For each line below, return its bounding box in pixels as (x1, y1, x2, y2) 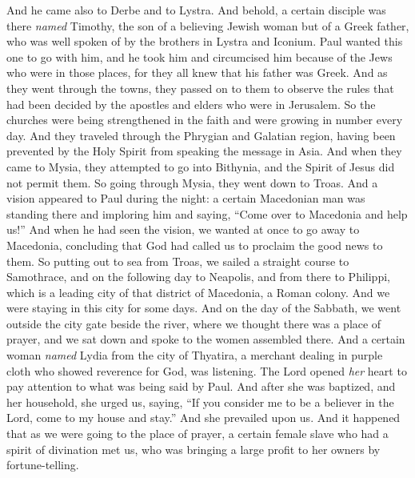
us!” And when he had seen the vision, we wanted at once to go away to (6, 221, 360, 238)
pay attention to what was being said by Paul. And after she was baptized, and (6, 378, 396, 395)
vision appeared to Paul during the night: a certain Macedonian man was (6, 190, 365, 207)
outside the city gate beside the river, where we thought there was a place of (6, 315, 381, 331)
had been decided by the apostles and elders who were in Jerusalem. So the (6, 95, 376, 112)
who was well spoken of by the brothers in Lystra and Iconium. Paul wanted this (6, 33, 403, 50)
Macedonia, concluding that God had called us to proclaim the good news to (6, 236, 383, 253)
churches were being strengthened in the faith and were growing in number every (6, 111, 403, 128)
